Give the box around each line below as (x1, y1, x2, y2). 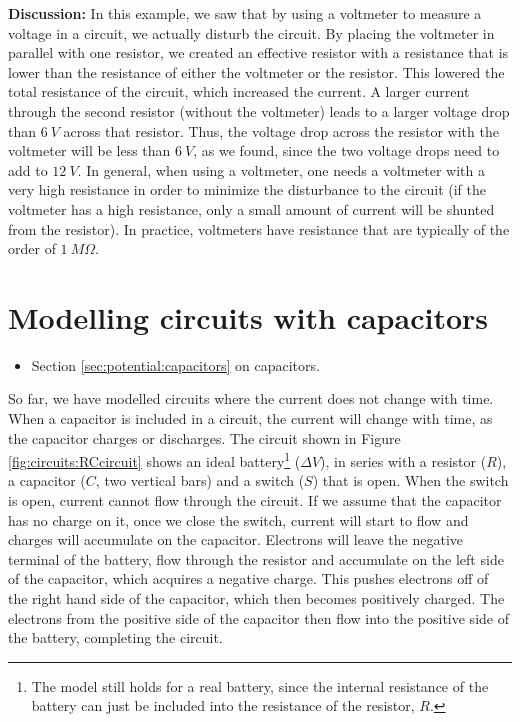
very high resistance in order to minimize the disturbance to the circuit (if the (8, 179, 487, 200)
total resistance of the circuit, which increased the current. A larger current (8, 81, 470, 102)
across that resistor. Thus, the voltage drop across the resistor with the (63, 120, 499, 141)
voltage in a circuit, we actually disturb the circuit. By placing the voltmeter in (8, 22, 495, 43)
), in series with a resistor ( (320, 450, 487, 471)
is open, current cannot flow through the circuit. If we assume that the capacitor (8, 490, 502, 511)
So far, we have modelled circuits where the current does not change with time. (8, 388, 494, 409)
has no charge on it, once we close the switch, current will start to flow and (8, 509, 469, 530)
